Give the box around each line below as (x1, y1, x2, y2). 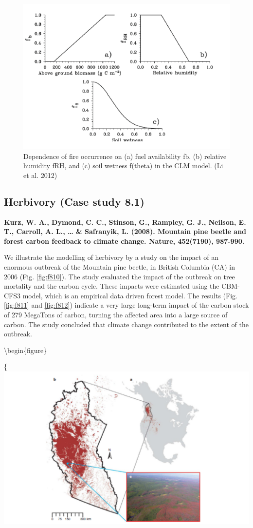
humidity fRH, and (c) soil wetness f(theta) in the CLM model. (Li (23, 160, 223, 171)
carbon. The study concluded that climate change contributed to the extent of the (4, 319, 249, 329)
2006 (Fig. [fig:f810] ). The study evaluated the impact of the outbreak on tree (4, 271, 235, 281)
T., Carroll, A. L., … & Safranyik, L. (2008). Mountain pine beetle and (4, 226, 247, 236)
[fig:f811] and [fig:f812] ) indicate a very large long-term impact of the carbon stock (4, 300, 249, 310)
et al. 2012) (23, 170, 57, 180)
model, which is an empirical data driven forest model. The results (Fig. (22, 290, 237, 300)
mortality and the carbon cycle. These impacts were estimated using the (4, 281, 219, 291)
